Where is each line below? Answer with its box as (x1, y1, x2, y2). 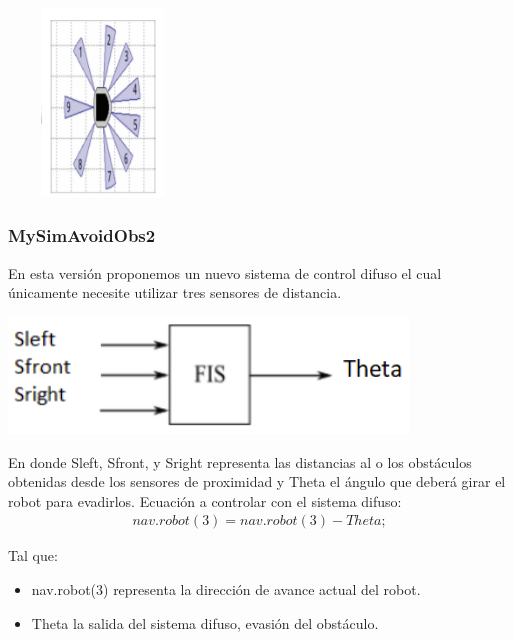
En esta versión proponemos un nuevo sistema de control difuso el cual (8, 262, 442, 283)
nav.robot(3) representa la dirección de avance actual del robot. (31, 578, 421, 599)
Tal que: (8, 545, 58, 566)
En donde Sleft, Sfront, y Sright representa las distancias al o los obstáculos (8, 451, 472, 472)
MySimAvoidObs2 (8, 223, 156, 248)
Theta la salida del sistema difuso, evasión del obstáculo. (31, 612, 379, 633)
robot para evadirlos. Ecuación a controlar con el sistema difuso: (8, 490, 402, 511)
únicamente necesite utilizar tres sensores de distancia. (8, 282, 342, 303)
